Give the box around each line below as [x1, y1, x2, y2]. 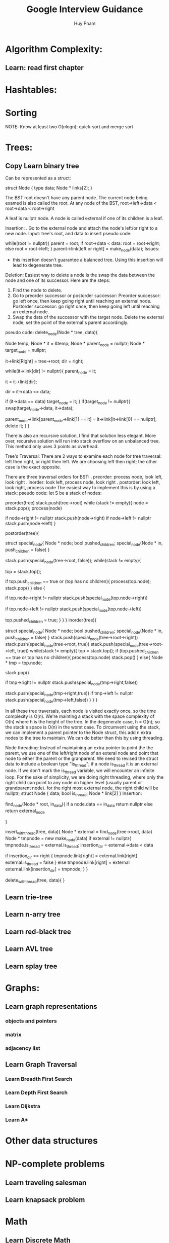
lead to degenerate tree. [12, 262, 63, 268]
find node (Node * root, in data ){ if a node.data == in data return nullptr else [5, 801, 153, 809]
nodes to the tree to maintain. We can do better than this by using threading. [5, 735, 164, 741]
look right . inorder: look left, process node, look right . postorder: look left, [5, 479, 160, 485]
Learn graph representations [5, 1002, 97, 1011]
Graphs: [5, 982, 40, 994]
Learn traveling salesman [5, 1178, 87, 1187]
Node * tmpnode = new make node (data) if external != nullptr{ [5, 835, 132, 843]
